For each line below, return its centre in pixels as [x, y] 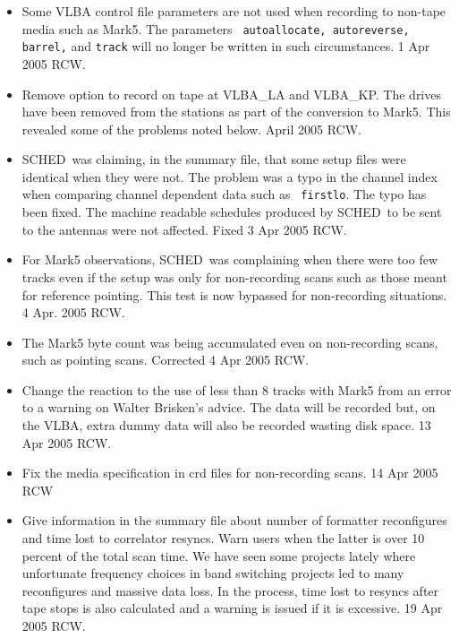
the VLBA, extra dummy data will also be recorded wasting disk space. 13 [226, 425]
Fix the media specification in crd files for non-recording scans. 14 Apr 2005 [230, 473]
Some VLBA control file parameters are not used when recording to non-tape [234, 11]
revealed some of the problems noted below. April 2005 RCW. [192, 129]
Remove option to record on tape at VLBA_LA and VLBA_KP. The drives [231, 94]
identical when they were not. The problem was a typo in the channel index [229, 176]
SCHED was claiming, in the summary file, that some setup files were [214, 159]
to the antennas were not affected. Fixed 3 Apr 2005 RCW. [184, 229]
